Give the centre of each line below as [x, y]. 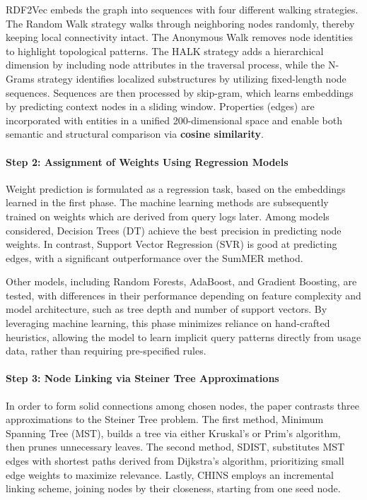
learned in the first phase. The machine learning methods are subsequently [167, 202]
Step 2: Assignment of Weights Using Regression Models [147, 161]
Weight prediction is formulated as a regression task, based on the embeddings [176, 188]
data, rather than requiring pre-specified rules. [106, 351]
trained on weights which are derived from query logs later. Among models [168, 216]
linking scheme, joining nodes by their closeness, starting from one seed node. [173, 488]
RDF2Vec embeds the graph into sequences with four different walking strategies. [182, 9]
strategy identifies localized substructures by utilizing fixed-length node [192, 78]
